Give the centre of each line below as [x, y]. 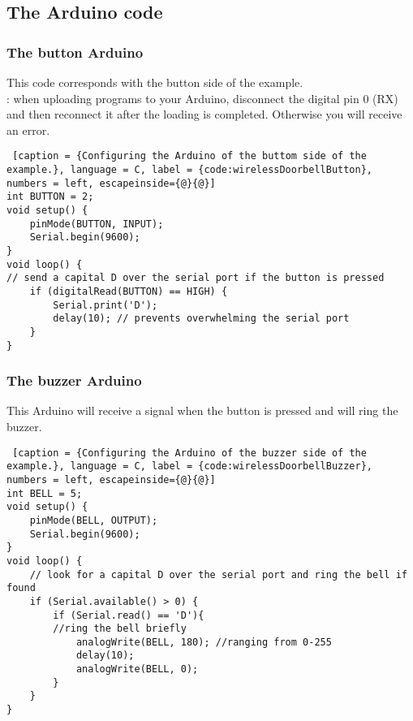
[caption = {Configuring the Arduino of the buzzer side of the [189, 453]
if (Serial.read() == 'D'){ [129, 615]
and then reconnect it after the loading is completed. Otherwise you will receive [204, 114]
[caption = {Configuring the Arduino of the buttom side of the [189, 156]
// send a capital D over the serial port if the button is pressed [196, 278]
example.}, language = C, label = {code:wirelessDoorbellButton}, [190, 170]
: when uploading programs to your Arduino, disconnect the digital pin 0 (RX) [202, 98]
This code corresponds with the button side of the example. [155, 82]
